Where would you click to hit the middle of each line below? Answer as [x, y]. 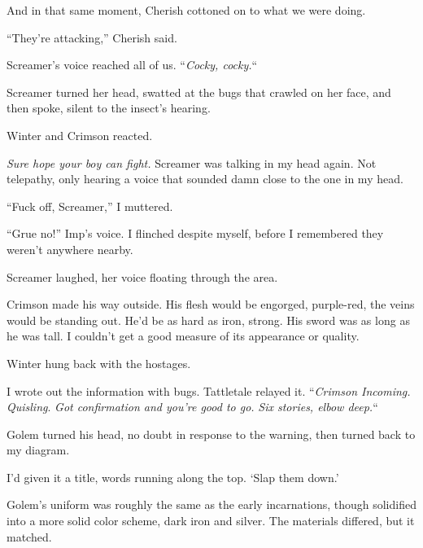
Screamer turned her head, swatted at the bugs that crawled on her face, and [199, 92]
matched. [29, 536]
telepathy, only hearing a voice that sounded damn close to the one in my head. [205, 179]
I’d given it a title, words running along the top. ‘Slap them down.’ [173, 477]
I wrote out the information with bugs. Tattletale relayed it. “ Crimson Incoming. [209, 390]
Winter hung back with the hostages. [99, 363]
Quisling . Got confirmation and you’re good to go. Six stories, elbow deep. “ [192, 407]
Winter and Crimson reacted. [80, 135]
